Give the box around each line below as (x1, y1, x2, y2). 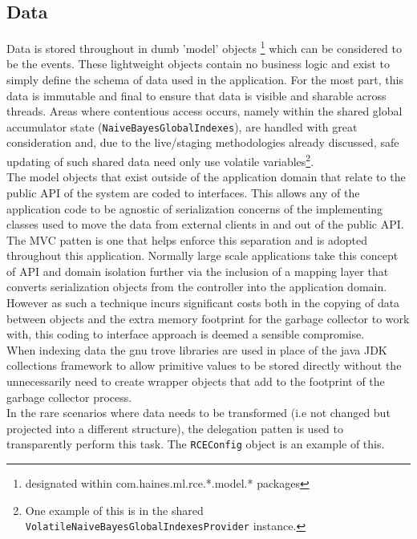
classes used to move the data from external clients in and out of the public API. (6, 216, 404, 233)
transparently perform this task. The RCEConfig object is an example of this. (6, 436, 385, 452)
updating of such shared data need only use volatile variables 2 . (6, 151, 314, 169)
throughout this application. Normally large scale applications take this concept (6, 247, 399, 264)
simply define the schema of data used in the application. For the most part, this (6, 71, 403, 88)
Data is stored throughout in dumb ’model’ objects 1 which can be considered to (6, 38, 402, 56)
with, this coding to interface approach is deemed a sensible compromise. (6, 326, 365, 342)
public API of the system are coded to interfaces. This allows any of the (6, 184, 360, 201)
